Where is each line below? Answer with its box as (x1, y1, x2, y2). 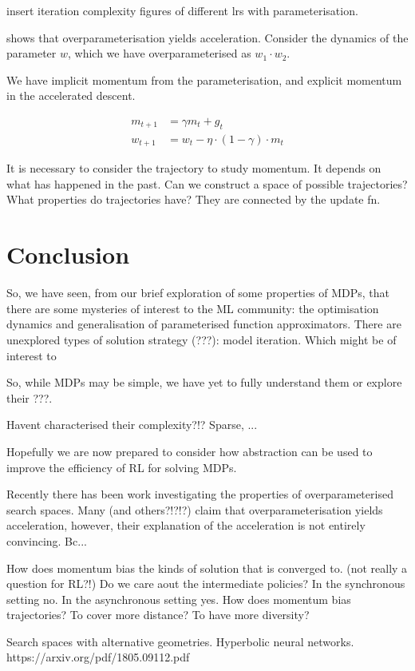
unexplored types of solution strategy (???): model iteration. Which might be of (6, 331, 397, 347)
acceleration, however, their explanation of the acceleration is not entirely (6, 517, 366, 534)
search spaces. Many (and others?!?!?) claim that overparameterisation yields (6, 501, 383, 518)
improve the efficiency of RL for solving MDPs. (6, 459, 237, 475)
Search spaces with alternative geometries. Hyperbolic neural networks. (6, 633, 354, 649)
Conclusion (6, 238, 130, 271)
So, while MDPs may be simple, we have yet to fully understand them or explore (6, 374, 402, 391)
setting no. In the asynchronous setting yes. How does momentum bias (6, 590, 351, 607)
